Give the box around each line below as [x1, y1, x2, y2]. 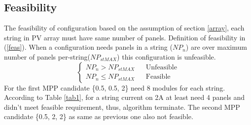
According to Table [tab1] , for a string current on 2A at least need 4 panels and [4, 92, 245, 102]
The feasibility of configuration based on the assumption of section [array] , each [4, 23, 245, 33]
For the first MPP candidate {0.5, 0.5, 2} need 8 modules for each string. [4, 82, 225, 93]
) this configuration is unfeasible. [117, 51, 216, 62]
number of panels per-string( [4, 51, 90, 62]
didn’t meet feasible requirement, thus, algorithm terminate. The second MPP [4, 101, 240, 112]
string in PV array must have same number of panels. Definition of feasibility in [4, 32, 246, 42]
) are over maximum [185, 42, 247, 52]
